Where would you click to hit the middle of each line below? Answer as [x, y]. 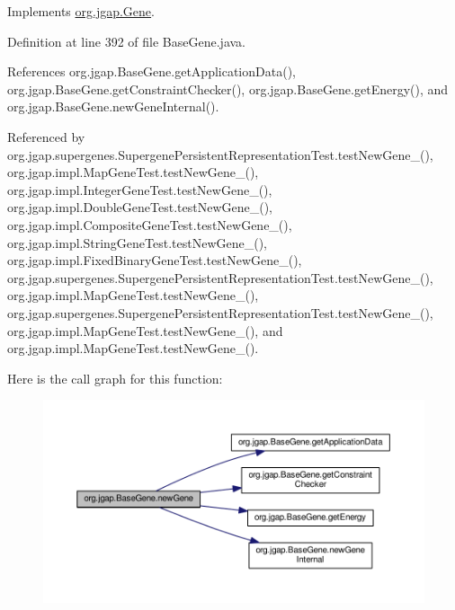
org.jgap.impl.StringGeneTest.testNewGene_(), [138, 242]
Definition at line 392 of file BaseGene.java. [127, 41]
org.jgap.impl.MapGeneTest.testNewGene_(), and [145, 330]
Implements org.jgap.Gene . [81, 11]
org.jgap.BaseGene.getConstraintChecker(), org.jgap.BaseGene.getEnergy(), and [228, 88]
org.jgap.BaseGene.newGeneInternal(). [113, 106]
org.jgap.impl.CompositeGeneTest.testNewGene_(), [150, 224]
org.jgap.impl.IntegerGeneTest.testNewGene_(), [140, 189]
